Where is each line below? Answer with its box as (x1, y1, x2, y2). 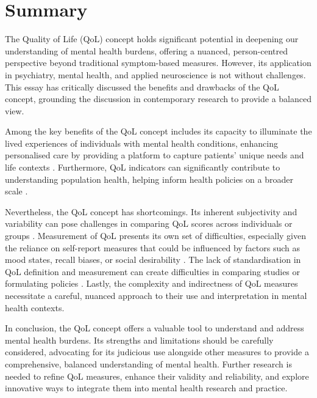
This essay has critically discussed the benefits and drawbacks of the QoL (5, 80, 279, 93)
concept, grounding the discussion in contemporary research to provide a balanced (5, 92, 312, 105)
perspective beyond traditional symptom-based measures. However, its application (5, 56, 312, 69)
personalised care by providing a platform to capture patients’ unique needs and (5, 149, 304, 161)
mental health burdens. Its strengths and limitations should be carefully (5, 333, 274, 346)
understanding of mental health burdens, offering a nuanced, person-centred (5, 44, 288, 57)
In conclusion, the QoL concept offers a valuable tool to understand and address (5, 322, 304, 334)
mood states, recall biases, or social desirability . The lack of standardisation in (5, 253, 301, 266)
